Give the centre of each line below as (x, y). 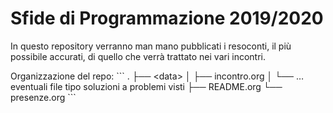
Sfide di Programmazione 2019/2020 (167, 18)
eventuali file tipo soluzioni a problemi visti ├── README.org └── (146, 86)
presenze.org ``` (43, 97)
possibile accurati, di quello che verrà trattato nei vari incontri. (138, 56)
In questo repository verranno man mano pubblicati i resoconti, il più (151, 46)
